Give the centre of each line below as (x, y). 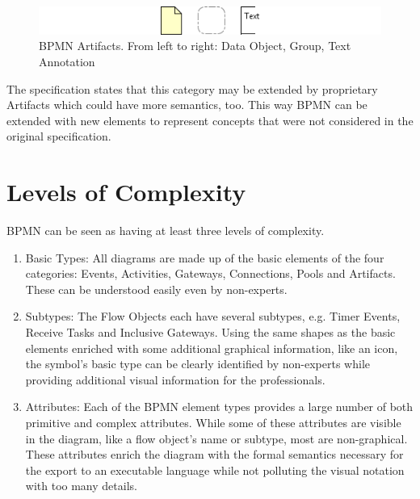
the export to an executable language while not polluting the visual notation (215, 470)
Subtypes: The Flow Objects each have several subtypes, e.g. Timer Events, (213, 316)
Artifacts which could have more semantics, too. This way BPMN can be (187, 105)
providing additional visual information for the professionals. (175, 379)
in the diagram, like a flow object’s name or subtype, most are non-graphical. (216, 438)
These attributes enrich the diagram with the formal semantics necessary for (214, 454)
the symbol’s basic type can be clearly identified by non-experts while (198, 364)
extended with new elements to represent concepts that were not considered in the (210, 120)
